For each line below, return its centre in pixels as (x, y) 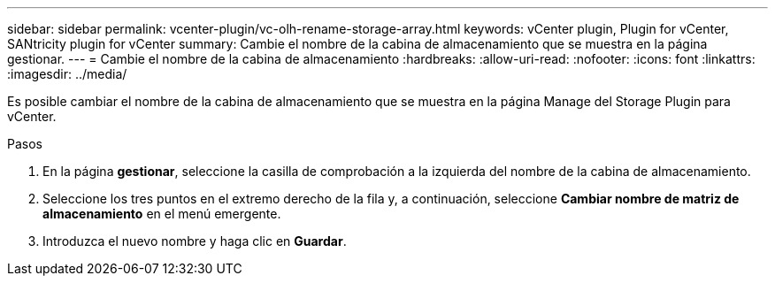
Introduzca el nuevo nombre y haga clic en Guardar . (195, 241)
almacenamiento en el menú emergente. (162, 214)
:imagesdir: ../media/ (67, 74)
